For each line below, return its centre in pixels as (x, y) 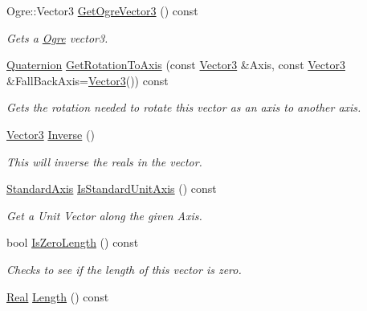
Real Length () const (58, 296)
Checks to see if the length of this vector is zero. (124, 269)
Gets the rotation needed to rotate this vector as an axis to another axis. (184, 107)
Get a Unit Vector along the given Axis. (104, 215)
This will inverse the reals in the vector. (104, 161)
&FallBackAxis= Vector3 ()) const (88, 80)
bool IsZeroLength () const (73, 242)
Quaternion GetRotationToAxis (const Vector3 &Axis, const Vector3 (176, 65)
